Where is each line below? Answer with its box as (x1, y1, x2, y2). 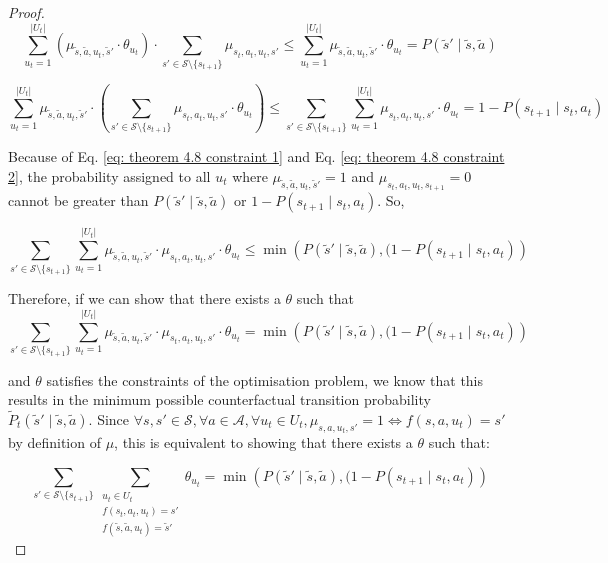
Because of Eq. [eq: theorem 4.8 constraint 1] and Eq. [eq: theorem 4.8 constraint (8, 146, 505, 167)
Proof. (8, 2, 45, 22)
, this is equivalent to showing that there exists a (114, 432, 413, 453)
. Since (88, 408, 130, 429)
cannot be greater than (8, 190, 149, 211)
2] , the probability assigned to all (8, 165, 211, 186)
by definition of (8, 432, 101, 453)
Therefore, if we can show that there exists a (8, 288, 281, 309)
